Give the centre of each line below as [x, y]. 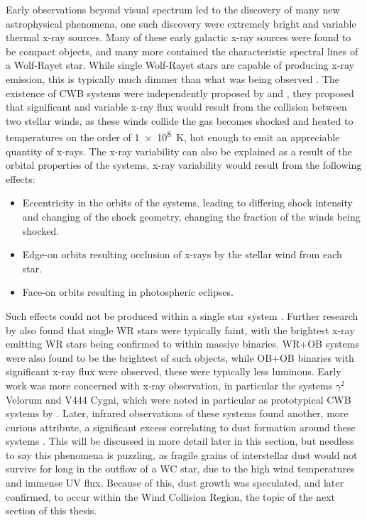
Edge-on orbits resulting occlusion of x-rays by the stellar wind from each [182, 254]
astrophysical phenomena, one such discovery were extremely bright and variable [181, 23]
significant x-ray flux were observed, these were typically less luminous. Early [174, 371]
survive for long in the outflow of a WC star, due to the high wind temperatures [180, 469]
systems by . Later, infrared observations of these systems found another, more [177, 413]
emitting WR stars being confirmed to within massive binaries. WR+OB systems [182, 344]
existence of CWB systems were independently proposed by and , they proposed [180, 93]
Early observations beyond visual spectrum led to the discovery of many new [173, 9]
